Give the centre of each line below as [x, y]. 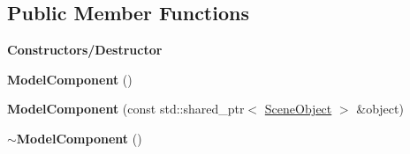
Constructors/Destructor [85, 50]
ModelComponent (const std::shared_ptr [126, 109]
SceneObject [298, 109]
